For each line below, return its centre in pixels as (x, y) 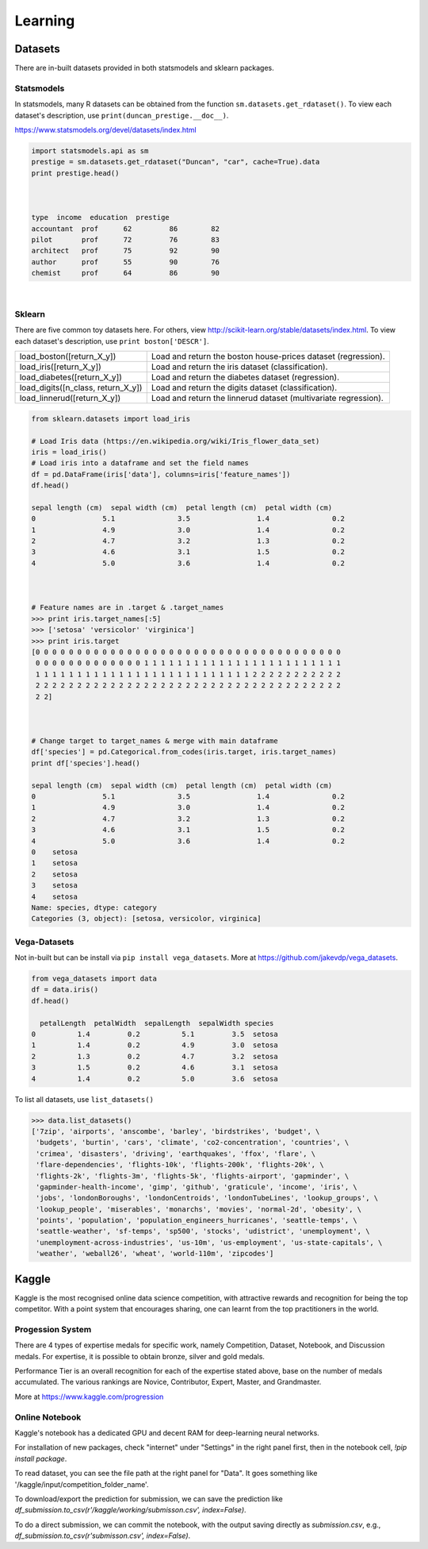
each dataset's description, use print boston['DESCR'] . (112, 341)
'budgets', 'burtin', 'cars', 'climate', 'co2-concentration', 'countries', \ (193, 1142)
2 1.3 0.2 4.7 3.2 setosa (155, 1056)
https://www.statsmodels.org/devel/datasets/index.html (106, 129)
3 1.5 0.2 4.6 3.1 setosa (155, 1067)
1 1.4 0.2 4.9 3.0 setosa (155, 1045)
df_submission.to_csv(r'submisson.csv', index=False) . (103, 1536)
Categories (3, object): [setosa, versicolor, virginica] (146, 919)
